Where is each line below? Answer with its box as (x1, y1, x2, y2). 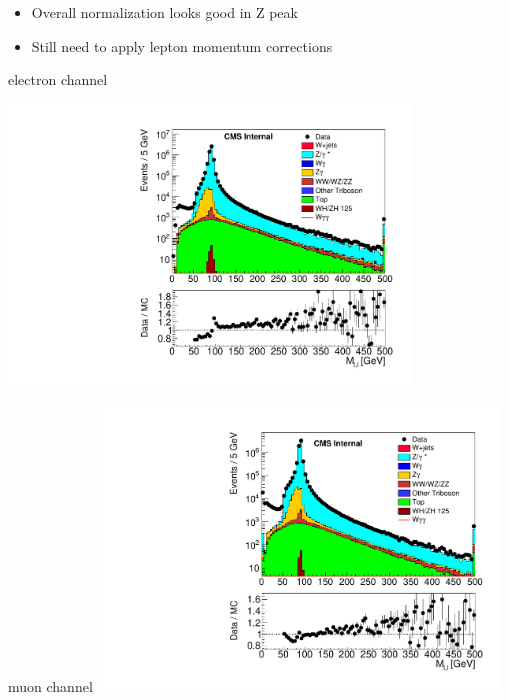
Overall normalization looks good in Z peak (31, 2, 298, 22)
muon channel (8, 676, 93, 697)
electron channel (8, 69, 108, 90)
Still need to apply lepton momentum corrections (31, 35, 333, 56)
